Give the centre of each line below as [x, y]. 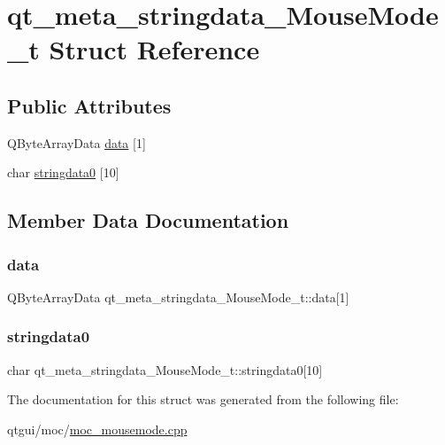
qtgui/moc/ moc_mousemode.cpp [97, 429]
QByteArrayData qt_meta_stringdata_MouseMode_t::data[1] [178, 297]
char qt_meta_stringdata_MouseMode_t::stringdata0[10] [165, 369]
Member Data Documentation [148, 220]
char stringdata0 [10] [63, 172]
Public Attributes [89, 105]
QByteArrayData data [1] [77, 142]
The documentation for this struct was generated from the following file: [203, 399]
